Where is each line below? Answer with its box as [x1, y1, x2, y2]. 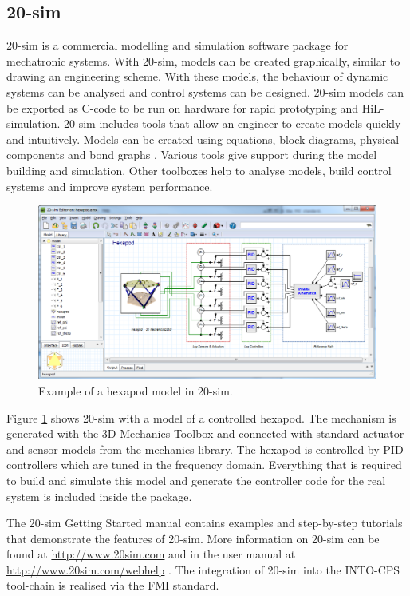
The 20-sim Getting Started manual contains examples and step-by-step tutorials [6, 515, 403, 531]
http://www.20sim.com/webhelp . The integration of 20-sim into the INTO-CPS [6, 561, 400, 578]
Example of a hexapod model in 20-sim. [38, 382, 233, 399]
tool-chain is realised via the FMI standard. [6, 577, 219, 594]
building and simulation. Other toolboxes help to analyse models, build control [6, 161, 392, 178]
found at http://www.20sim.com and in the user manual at [6, 546, 296, 562]
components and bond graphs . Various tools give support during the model [6, 146, 377, 163]
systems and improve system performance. [6, 177, 213, 194]
